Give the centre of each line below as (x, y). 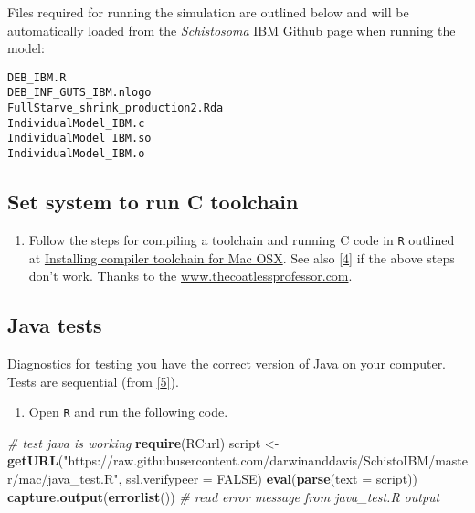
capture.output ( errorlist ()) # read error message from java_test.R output (224, 496)
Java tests (55, 325)
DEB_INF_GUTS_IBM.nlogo (79, 93)
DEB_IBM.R (37, 77)
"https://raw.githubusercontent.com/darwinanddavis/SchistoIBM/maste (266, 460)
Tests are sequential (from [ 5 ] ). (93, 381)
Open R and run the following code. (128, 412)
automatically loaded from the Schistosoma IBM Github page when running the (232, 30)
